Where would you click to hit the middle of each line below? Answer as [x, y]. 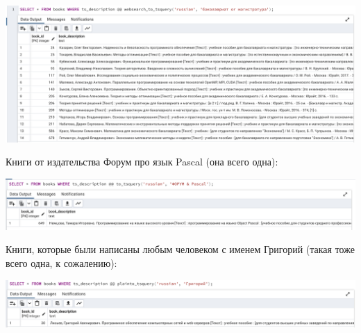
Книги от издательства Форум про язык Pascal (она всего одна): [142, 162]
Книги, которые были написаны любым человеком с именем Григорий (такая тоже [180, 249]
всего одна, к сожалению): [61, 263]
